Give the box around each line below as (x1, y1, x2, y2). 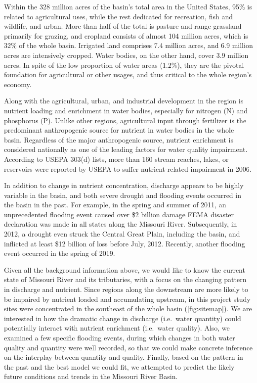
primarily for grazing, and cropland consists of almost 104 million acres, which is (4, 30, 248, 41)
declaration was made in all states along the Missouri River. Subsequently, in (4, 219, 237, 229)
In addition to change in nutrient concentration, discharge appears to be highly (4, 180, 244, 191)
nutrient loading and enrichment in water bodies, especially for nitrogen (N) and (4, 105, 248, 115)
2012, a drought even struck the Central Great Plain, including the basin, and (4, 229, 240, 239)
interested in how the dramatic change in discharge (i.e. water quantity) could (4, 313, 241, 323)
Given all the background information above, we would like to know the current (4, 264, 245, 275)
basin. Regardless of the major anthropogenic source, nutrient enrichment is (4, 134, 233, 144)
